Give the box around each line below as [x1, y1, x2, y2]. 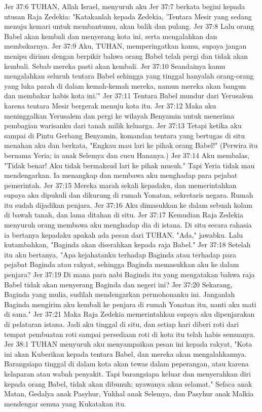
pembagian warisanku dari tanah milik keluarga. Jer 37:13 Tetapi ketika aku [4, 120, 242, 131]
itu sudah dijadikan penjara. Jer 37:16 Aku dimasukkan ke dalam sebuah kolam [4, 199, 252, 210]
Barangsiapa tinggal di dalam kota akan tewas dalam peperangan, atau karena [4, 358, 249, 369]
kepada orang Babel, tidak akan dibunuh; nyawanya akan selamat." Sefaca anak [4, 378, 252, 389]
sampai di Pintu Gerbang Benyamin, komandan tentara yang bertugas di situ [4, 130, 245, 140]
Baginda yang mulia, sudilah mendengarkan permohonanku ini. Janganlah [4, 289, 235, 299]
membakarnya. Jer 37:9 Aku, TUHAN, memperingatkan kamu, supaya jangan [4, 41, 247, 51]
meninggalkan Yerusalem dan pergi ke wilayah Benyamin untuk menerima [4, 110, 235, 121]
